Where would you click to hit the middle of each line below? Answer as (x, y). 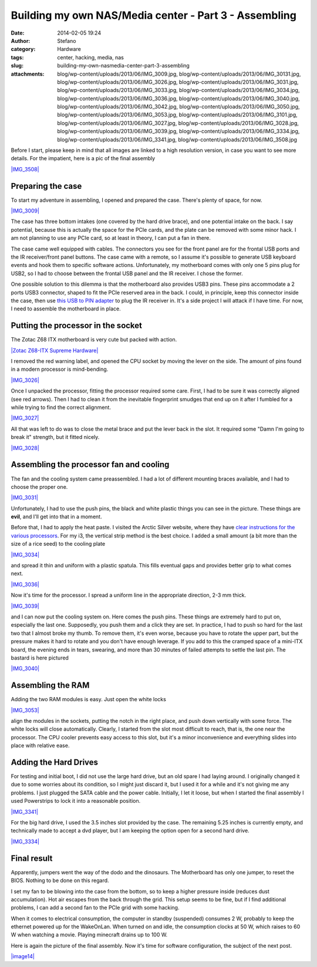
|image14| (23, 956)
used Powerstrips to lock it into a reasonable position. (76, 801)
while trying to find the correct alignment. (61, 407)
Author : (21, 40)
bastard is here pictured (40, 658)
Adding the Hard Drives (55, 762)
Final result (32, 858)
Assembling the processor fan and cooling (90, 464)
